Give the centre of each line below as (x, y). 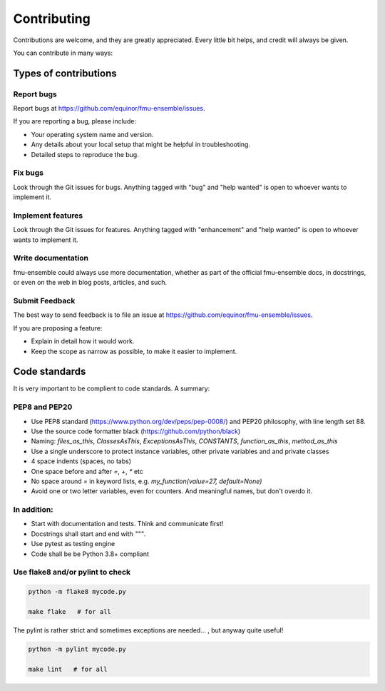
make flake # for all (70, 611)
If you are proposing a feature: (58, 328)
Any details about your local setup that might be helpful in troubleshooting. (141, 145)
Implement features (48, 216)
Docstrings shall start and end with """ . (88, 534)
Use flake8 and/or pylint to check (72, 573)
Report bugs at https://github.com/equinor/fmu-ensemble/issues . (109, 109)
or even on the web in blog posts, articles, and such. (90, 283)
